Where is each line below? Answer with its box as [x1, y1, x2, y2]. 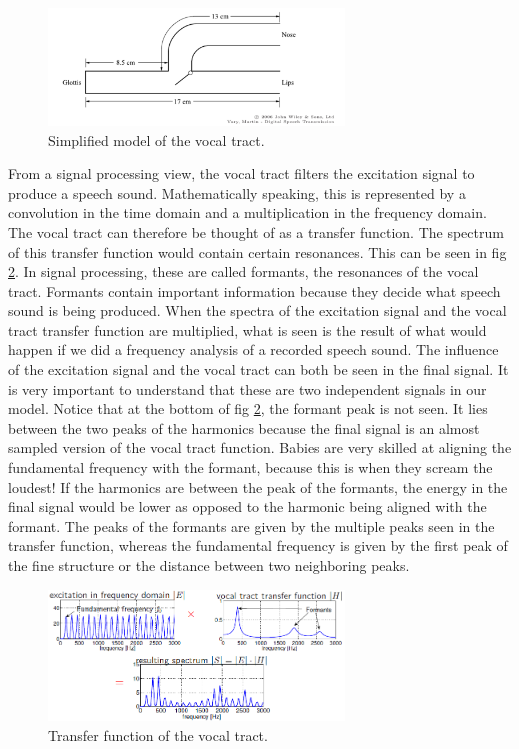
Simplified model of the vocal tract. [48, 129, 265, 150]
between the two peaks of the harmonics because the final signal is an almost [8, 417, 480, 438]
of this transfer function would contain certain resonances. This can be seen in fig [8, 241, 507, 262]
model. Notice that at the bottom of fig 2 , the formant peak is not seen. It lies [8, 398, 488, 419]
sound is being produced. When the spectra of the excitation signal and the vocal [8, 300, 507, 321]
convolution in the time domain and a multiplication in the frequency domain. [8, 202, 487, 223]
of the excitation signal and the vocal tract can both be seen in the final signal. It [8, 359, 509, 380]
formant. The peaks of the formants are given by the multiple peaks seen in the [8, 515, 495, 536]
